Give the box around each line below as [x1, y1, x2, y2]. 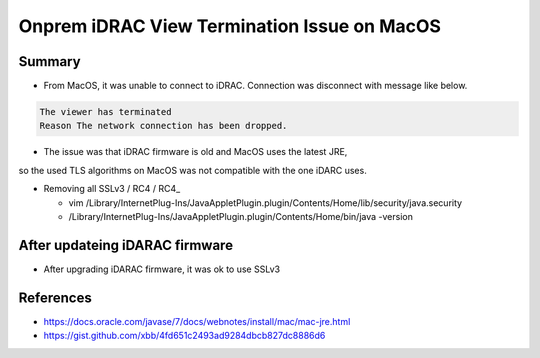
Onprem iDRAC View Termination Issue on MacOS [18, 15, 442, 37]
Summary [18, 53, 81, 70]
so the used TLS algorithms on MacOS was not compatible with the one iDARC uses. [18, 164, 367, 176]
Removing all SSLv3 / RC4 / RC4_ [43, 183, 181, 195]
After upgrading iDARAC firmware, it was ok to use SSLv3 [43, 263, 280, 275]
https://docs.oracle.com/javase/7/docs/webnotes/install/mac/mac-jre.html [43, 315, 351, 327]
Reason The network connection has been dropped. [39, 120, 288, 132]
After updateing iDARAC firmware [18, 236, 234, 254]
